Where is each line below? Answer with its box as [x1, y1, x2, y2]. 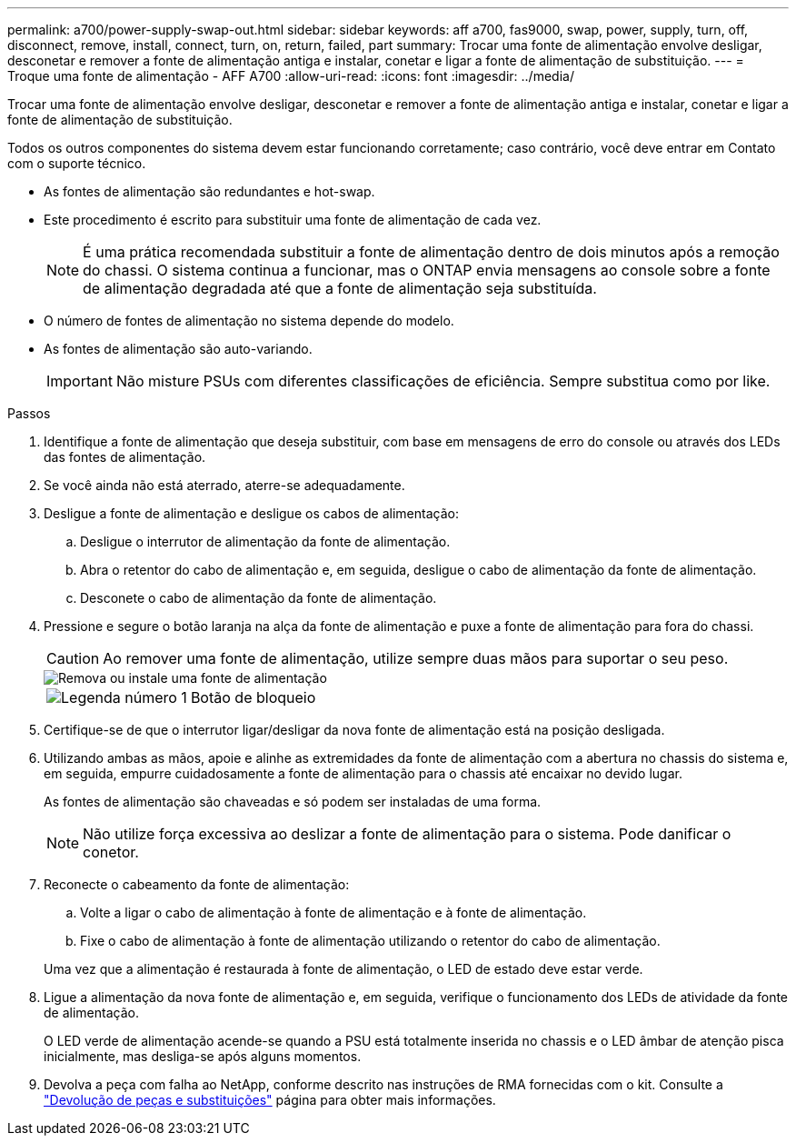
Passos [7, 406, 51, 421]
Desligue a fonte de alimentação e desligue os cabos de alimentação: [44, 506, 459, 521]
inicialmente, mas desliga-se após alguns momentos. [44, 1048, 362, 1064]
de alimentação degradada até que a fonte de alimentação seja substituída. [83, 279, 597, 297]
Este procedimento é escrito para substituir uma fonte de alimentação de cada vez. [44, 212, 542, 227]
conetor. [83, 843, 139, 861]
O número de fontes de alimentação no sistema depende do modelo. [44, 313, 454, 328]
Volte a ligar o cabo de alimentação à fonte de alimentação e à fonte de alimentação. [80, 905, 587, 920]
